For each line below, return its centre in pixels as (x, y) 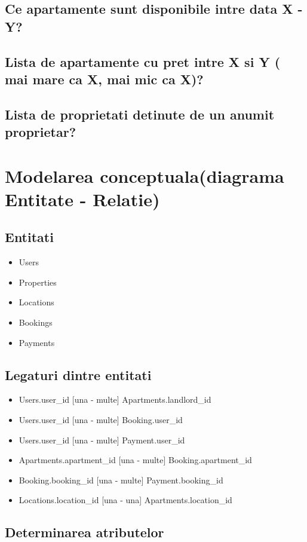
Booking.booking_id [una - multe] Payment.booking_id (121, 480)
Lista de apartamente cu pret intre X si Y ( (143, 61)
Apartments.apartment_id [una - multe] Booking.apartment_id (135, 460)
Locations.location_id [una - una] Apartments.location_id (125, 500)
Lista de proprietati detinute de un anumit (140, 114)
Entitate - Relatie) (82, 199)
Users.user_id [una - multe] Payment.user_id (102, 440)
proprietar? (41, 132)
